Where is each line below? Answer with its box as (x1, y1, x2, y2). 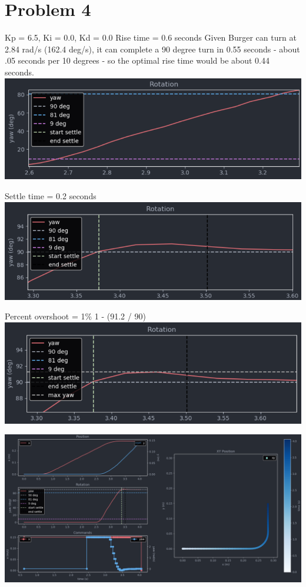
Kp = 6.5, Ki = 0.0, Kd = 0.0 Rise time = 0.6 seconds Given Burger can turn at (5, 31, 297, 44)
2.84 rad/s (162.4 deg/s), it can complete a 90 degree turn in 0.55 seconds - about (5, 42, 300, 55)
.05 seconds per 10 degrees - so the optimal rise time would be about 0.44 (5, 54, 270, 67)
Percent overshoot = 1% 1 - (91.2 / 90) (5, 310, 146, 322)
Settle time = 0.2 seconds (5, 190, 97, 202)
